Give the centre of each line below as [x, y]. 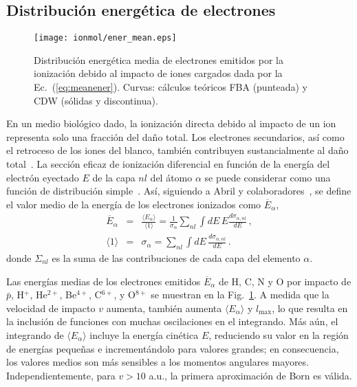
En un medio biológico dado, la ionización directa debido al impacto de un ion [171, 123]
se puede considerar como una [268, 177]
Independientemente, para [61, 375]
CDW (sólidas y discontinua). [96, 100]
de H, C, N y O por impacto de [285, 281]
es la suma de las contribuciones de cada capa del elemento [176, 258]
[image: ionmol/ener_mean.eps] [105, 38]
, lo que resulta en [310, 308]
